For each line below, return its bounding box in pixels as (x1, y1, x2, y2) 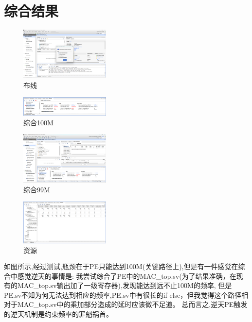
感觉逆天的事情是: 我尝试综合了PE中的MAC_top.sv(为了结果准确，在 (17, 271, 236, 281)
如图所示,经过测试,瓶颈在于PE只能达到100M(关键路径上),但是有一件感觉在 (4, 261, 238, 271)
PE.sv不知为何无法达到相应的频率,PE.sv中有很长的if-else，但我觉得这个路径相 (4, 289, 249, 300)
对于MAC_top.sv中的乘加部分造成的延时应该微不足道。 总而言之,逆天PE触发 (4, 299, 248, 309)
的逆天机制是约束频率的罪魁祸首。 (4, 309, 113, 319)
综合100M (23, 117, 54, 127)
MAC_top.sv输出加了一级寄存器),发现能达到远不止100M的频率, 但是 (17, 280, 232, 290)
